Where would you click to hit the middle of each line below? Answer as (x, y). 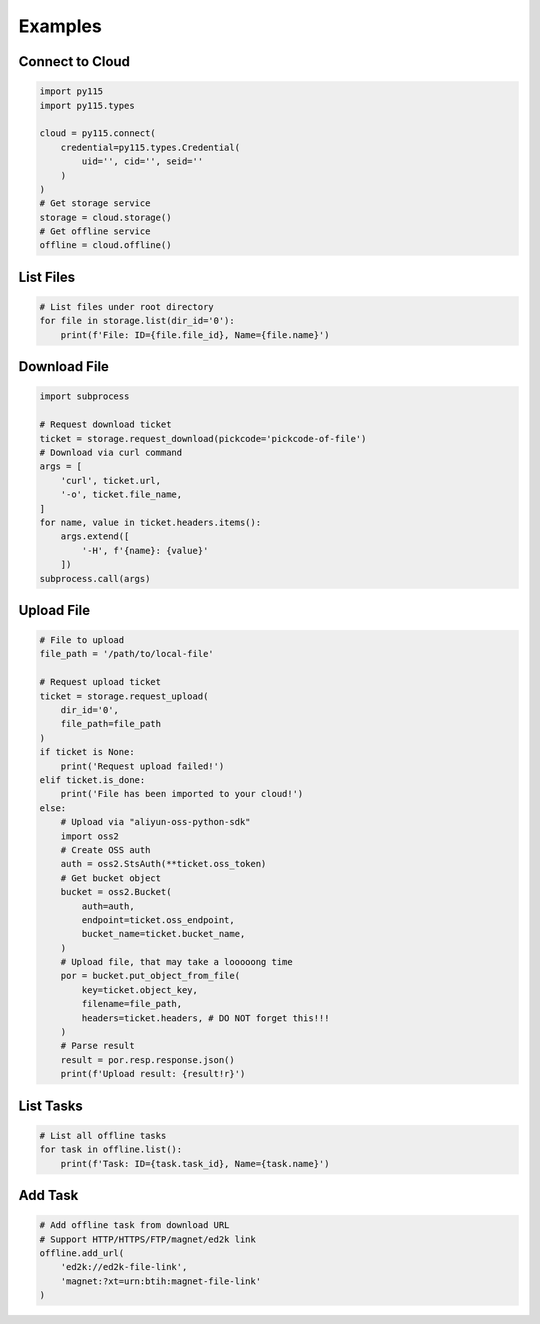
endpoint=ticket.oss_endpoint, (158, 919)
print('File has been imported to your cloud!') (182, 794)
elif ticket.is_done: (92, 780)
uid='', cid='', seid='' (142, 161)
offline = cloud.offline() (105, 245)
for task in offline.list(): (111, 1149)
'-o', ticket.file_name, (121, 494)
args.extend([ (95, 536)
